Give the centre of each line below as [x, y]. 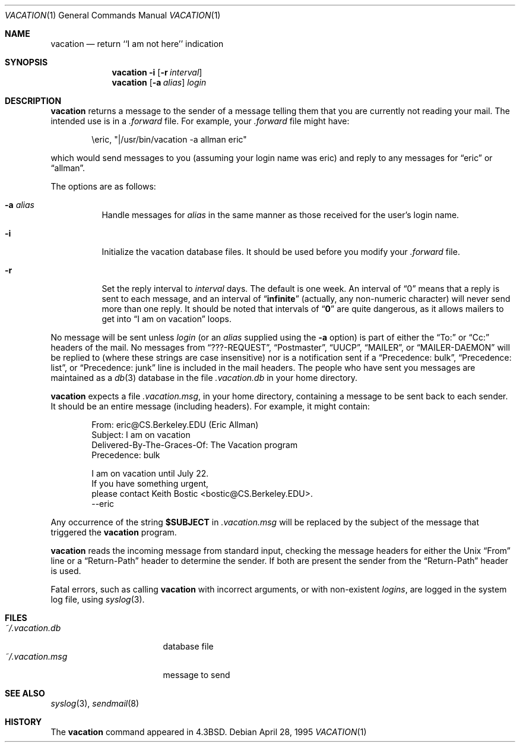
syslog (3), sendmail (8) [95, 703]
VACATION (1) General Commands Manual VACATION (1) [113, 15]
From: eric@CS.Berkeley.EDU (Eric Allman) [175, 425]
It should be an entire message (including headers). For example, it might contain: [210, 406]
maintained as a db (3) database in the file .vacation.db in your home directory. [204, 378]
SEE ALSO [25, 693]
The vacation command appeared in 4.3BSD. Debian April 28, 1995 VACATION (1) [209, 732]
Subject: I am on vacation [141, 435]
